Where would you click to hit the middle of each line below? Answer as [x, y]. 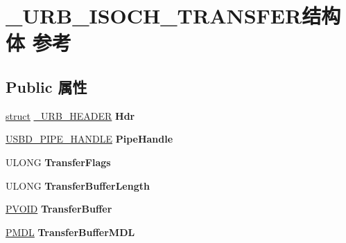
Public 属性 [46, 86]
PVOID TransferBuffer [59, 209]
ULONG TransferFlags [58, 162]
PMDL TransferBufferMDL [70, 232]
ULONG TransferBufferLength [78, 185]
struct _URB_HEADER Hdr [70, 115]
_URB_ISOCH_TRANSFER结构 [173, 16]
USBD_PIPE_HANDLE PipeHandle [89, 139]
